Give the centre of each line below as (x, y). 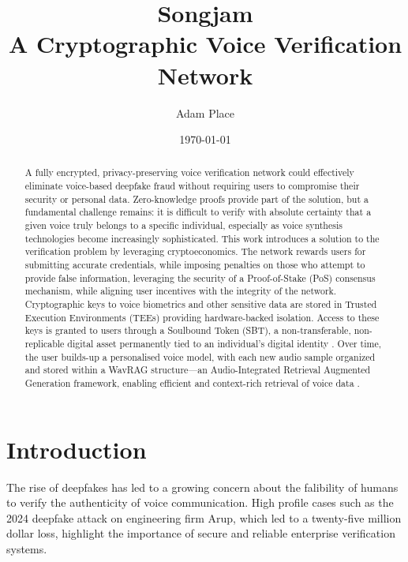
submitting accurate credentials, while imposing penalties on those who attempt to (195, 265)
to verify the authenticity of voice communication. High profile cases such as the (200, 502)
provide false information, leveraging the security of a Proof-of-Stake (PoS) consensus (200, 277)
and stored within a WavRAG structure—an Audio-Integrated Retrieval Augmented (198, 370)
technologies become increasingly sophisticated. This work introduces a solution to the (202, 238)
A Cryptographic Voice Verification (205, 44)
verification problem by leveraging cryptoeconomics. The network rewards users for (195, 251)
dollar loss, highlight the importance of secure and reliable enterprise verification (201, 533)
